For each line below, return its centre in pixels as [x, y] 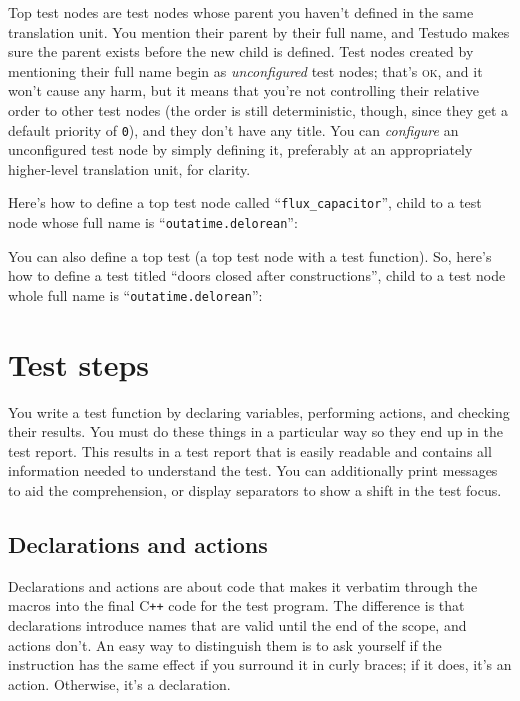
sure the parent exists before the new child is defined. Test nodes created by [241, 51]
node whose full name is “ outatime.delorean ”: [153, 222]
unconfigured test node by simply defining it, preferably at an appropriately [240, 149]
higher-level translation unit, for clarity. [129, 168]
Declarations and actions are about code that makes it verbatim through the [243, 585]
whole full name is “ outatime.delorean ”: [135, 294]
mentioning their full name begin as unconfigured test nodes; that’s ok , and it [245, 70]
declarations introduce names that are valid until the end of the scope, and [237, 625]
